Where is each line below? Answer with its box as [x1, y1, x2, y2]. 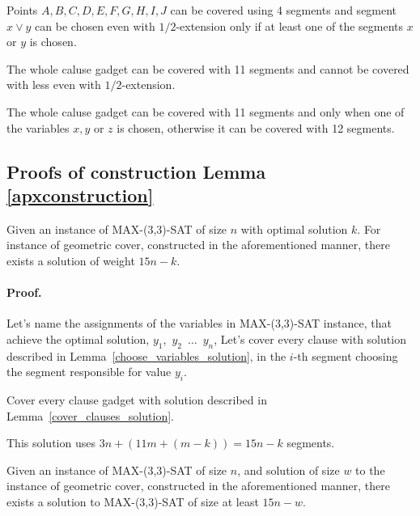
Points [6, 2, 38, 18]
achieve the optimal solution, [6, 330, 150, 347]
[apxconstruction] [6, 182, 154, 207]
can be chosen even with [35, 17, 155, 34]
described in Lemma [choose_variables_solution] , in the [6, 347, 286, 364]
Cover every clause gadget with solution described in [6, 391, 267, 408]
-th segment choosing [293, 347, 398, 364]
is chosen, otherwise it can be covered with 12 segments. [117, 119, 395, 136]
